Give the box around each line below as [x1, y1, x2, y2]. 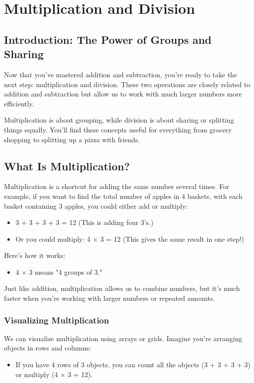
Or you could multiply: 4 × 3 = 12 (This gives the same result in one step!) [15, 233, 244, 244]
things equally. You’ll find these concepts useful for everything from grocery [4, 124, 232, 134]
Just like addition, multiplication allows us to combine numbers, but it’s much [4, 283, 240, 293]
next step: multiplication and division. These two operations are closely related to [4, 79, 251, 89]
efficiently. [4, 98, 34, 108]
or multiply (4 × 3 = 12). [15, 369, 93, 379]
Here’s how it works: [4, 250, 65, 260]
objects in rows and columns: [4, 343, 92, 353]
